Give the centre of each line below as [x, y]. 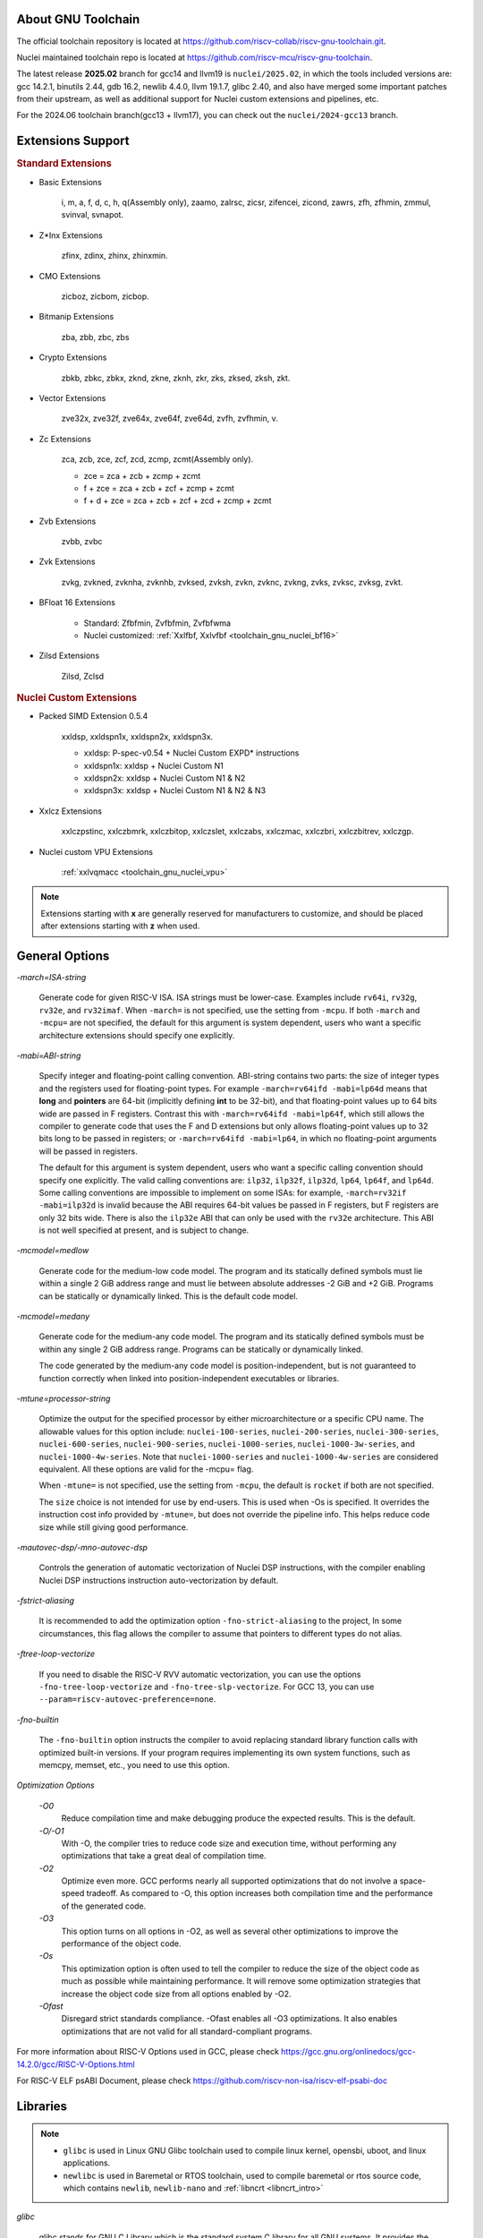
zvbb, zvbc [82, 542]
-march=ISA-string [51, 978]
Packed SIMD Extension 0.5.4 [93, 716]
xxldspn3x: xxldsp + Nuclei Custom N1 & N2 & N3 [175, 790]
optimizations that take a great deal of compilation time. [164, 1856]
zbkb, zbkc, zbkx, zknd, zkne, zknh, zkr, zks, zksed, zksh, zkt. [176, 378]
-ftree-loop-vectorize [56, 1654]
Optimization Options [56, 1785]
